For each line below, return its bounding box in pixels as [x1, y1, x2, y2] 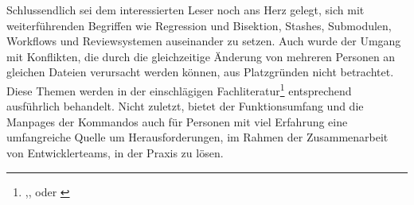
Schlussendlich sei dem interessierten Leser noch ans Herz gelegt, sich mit [6, 2, 365, 17]
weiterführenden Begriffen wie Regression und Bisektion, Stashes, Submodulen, [6, 17, 392, 33]
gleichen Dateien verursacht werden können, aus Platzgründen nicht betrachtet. [6, 64, 394, 80]
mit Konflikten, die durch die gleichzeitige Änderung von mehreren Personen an [6, 48, 396, 64]
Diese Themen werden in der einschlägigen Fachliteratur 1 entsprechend [6, 79, 352, 99]
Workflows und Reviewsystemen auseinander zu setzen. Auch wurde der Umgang [6, 33, 401, 49]
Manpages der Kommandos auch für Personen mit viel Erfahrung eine [6, 113, 348, 130]
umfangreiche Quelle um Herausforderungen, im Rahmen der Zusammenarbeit [6, 129, 389, 145]
